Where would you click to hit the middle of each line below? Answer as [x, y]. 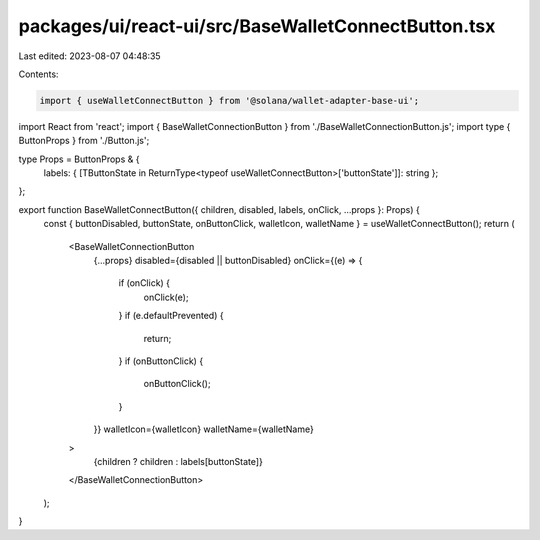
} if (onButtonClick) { [161, 361]
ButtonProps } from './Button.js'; [84, 141]
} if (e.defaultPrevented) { [171, 316]
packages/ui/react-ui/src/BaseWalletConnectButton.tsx [257, 26]
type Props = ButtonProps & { [79, 159]
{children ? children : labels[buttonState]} [178, 461]
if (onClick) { [144, 283]
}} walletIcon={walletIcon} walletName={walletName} [203, 429]
